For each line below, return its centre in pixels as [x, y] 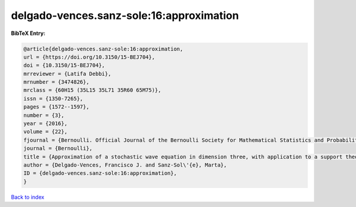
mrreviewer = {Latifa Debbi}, [67, 74]
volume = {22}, [45, 132]
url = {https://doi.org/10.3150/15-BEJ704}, [89, 57]
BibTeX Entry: [28, 33]
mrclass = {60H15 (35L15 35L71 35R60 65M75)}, [92, 90]
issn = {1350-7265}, [53, 98]
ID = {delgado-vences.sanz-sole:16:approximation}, [100, 173]
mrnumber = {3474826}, [56, 82]
